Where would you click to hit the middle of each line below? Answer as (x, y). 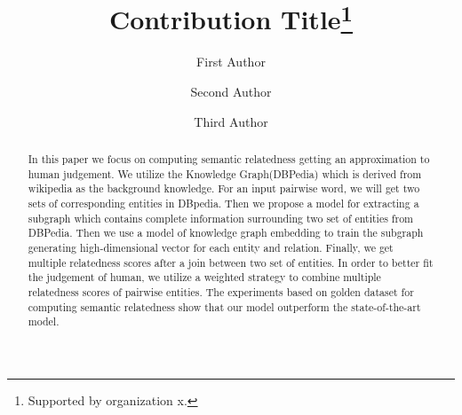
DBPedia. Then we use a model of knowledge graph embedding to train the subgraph (226, 233)
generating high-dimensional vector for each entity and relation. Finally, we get (211, 247)
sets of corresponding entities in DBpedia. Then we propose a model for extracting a (223, 203)
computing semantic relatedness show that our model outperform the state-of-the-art (224, 306)
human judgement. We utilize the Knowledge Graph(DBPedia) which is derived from (225, 173)
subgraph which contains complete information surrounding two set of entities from (220, 218)
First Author (231, 62)
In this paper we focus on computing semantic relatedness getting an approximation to (229, 159)
